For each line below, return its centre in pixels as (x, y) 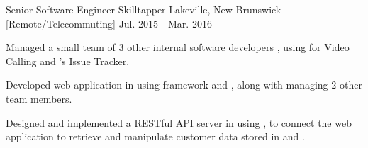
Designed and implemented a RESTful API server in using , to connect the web (179, 122)
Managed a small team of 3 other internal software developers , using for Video (178, 47)
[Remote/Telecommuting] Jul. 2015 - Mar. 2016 (109, 23)
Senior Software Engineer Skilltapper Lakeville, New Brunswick (144, 9)
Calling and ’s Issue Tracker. (68, 61)
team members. (39, 98)
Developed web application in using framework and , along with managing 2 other (184, 85)
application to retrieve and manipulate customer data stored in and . (155, 136)
